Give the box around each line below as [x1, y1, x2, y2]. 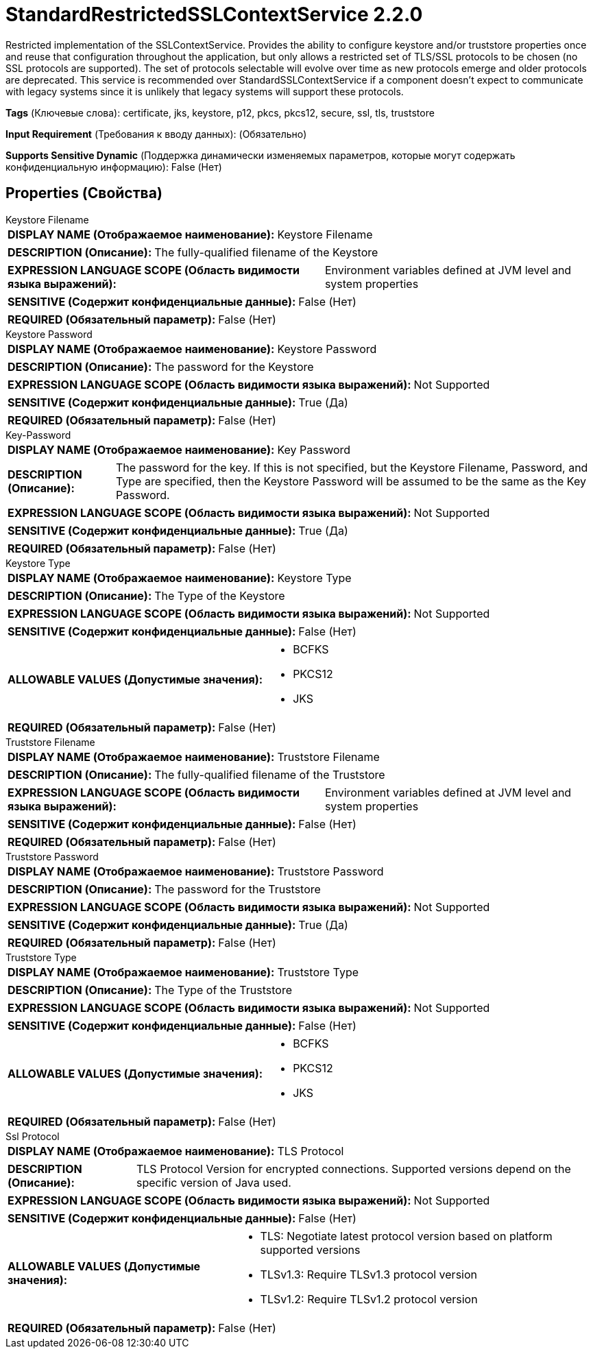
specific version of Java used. [136, 1175, 291, 1189]
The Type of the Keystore [154, 588, 285, 603]
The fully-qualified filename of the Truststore [154, 767, 385, 782]
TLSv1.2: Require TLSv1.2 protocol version [260, 1292, 478, 1306]
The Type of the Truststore [154, 982, 292, 997]
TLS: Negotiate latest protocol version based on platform [260, 1229, 553, 1243]
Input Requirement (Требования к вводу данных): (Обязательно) [5, 128, 307, 140]
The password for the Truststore [154, 882, 321, 896]
